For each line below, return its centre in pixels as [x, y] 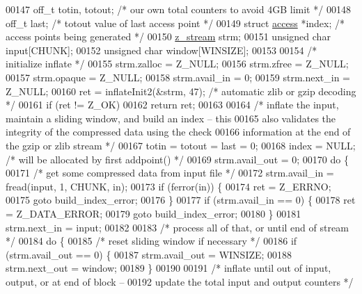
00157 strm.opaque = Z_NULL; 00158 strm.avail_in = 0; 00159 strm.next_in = [178, 77]
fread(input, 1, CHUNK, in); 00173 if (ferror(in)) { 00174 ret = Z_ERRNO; [168, 186]
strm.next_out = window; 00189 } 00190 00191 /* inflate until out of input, [168, 268]
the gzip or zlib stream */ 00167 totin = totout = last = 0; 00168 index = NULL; [181, 145]
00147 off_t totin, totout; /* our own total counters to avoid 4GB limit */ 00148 [178, 9]
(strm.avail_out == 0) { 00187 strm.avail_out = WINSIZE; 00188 [149, 254]
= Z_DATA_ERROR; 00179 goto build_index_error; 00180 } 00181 [154, 213]
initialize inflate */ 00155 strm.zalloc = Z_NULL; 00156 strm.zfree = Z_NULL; [177, 64]
